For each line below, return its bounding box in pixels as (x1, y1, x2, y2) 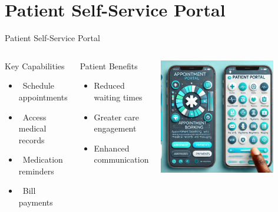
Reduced (94, 79, 125, 92)
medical (18, 122, 47, 134)
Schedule (22, 79, 55, 92)
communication (94, 153, 149, 166)
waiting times (94, 90, 143, 103)
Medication (22, 153, 63, 166)
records (18, 133, 45, 146)
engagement (94, 122, 137, 134)
